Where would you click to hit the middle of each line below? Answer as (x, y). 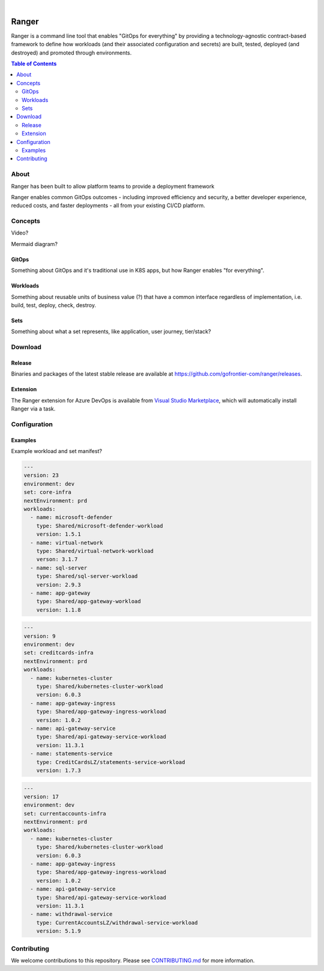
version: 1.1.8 (58, 610)
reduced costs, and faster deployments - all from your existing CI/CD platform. (108, 206)
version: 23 (41, 475)
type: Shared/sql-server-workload (87, 576)
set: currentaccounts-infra (65, 813)
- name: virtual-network (67, 543)
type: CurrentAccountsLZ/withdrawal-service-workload (117, 922)
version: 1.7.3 (58, 770)
